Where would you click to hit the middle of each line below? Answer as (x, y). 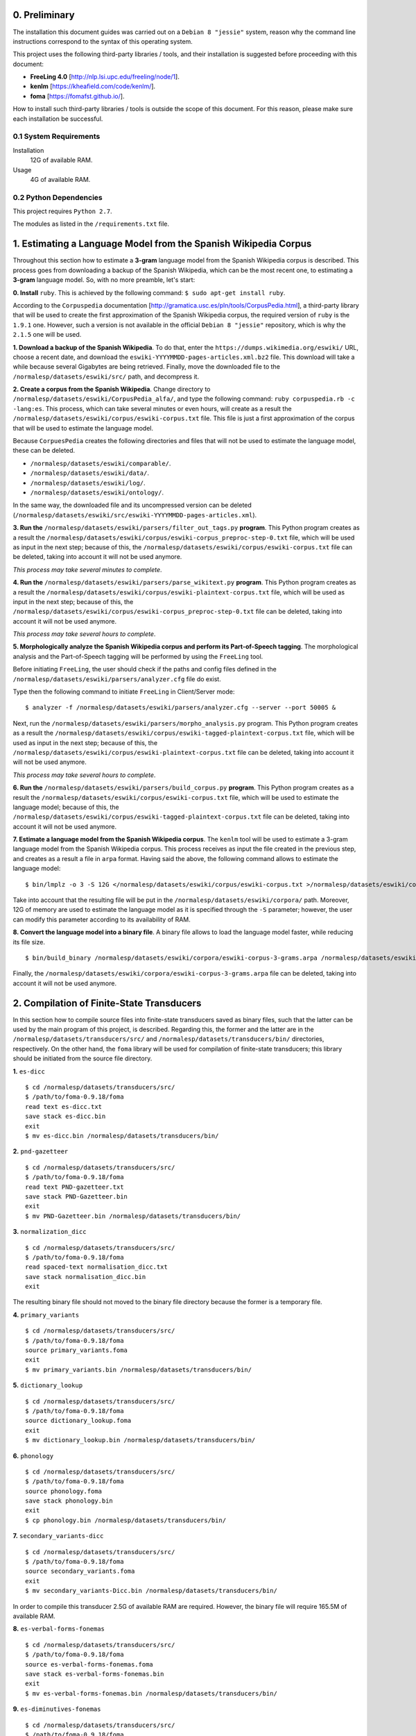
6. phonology (33, 1455)
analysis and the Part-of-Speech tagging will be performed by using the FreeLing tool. (138, 656)
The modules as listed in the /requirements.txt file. (91, 224)
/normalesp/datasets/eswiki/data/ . (89, 473)
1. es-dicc (29, 1071)
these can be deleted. (44, 451)
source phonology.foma (64, 1491)
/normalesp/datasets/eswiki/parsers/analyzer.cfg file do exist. (117, 679)
